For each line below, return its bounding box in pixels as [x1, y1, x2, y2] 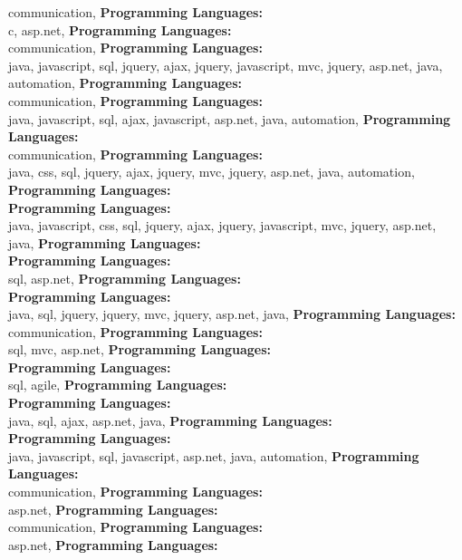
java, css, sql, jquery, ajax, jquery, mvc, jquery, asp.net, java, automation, [8, 162, 415, 181]
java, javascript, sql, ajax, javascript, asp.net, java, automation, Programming [8, 109, 451, 128]
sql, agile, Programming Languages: [8, 375, 227, 394]
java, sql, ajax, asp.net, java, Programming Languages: [8, 410, 332, 430]
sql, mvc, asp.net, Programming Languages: [8, 340, 271, 359]
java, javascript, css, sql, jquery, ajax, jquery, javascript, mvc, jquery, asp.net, [8, 216, 437, 235]
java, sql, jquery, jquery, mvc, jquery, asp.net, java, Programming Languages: [8, 304, 456, 323]
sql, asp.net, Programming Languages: [8, 268, 241, 287]
